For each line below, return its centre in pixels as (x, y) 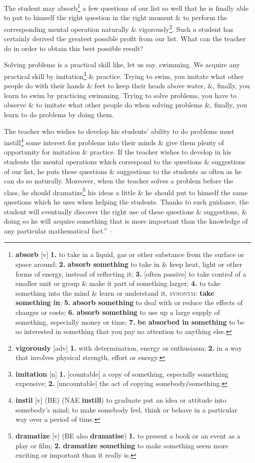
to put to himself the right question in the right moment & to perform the (115, 17)
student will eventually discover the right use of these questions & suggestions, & (126, 211)
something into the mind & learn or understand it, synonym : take (115, 293)
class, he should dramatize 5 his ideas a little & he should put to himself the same (126, 191)
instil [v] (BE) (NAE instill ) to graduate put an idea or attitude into (121, 400)
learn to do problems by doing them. (59, 114)
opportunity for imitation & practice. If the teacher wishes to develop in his (118, 152)
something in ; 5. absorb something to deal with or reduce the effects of (129, 302)
